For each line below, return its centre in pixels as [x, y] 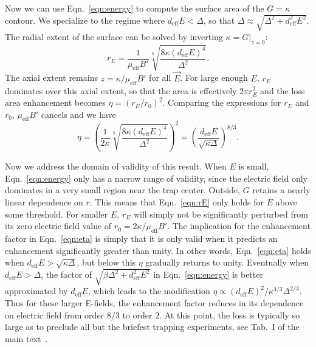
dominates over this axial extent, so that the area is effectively [121, 90]
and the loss [283, 90]
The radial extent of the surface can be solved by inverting [114, 37]
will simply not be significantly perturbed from [221, 214]
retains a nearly [281, 190]
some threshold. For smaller [57, 214]
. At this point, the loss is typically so [230, 314]
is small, [254, 166]
